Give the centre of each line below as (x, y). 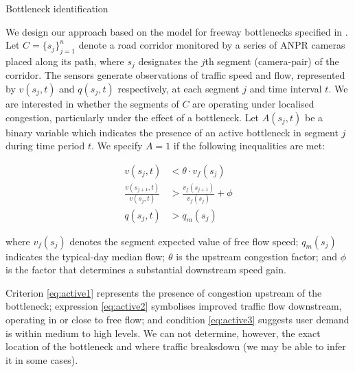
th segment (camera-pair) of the (272, 61)
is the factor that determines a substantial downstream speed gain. (146, 270)
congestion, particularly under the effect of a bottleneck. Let (133, 117)
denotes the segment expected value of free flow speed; (184, 241)
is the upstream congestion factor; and (256, 256)
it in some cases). (42, 359)
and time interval (286, 89)
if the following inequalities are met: (249, 146)
